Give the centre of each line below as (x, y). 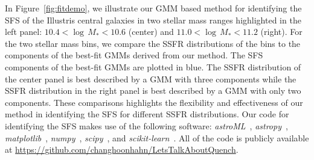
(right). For (281, 32)
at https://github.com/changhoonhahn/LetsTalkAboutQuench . (122, 149)
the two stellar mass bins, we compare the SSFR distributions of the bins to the (153, 43)
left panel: (24, 32)
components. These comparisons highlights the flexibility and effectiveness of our (154, 102)
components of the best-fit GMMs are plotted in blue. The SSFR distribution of (153, 66)
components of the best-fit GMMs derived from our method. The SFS (134, 55)
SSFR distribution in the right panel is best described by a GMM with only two (153, 91)
